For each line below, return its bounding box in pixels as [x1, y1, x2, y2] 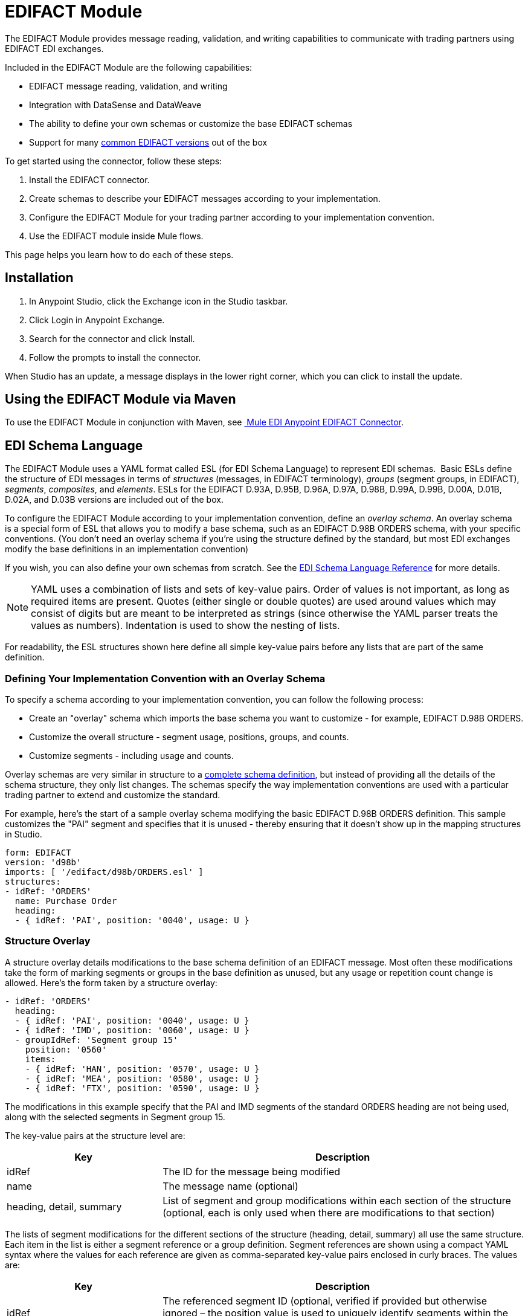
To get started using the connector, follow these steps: [5, 155, 222, 166]
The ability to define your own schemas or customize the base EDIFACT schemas [29, 118, 353, 129]
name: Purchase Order [14, 896, 117, 906]
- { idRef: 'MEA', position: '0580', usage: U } [25, 1073, 260, 1083]
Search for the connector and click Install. [29, 333, 195, 344]
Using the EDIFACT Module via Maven [5, 392, 236, 407]
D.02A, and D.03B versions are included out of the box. [5, 494, 224, 505]
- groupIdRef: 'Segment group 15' [14, 1034, 178, 1045]
